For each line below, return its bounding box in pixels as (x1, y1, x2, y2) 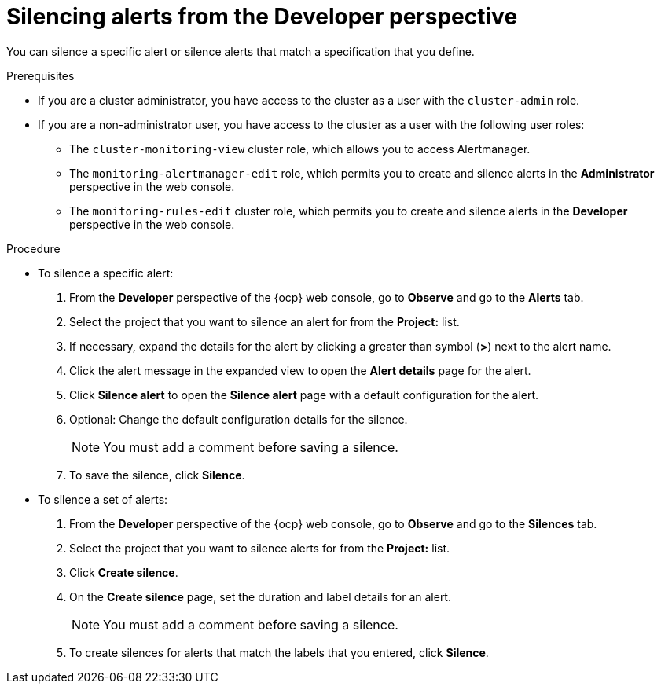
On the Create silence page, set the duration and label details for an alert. (69, 589, 451, 604)
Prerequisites (6, 68, 75, 83)
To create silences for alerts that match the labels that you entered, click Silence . (69, 645, 489, 659)
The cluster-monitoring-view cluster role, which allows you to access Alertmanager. (69, 141, 531, 156)
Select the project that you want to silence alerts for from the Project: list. (69, 541, 450, 555)
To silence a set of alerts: (38, 492, 168, 506)
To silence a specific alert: (38, 266, 174, 280)
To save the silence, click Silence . (69, 468, 245, 482)
